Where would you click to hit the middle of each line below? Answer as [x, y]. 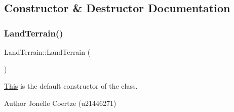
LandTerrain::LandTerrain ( [47, 52]
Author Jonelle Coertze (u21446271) [60, 103]
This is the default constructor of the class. [71, 86]
